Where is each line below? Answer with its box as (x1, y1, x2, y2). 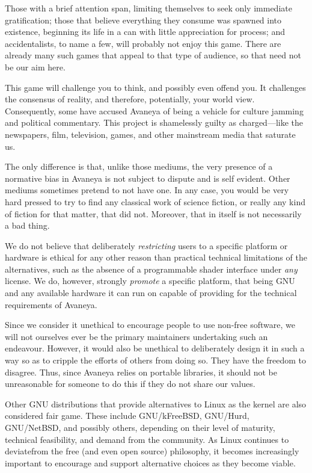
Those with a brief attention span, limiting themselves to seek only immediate (5, 2, 292, 14)
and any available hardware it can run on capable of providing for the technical (5, 286, 297, 299)
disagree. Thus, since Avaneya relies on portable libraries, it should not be (5, 365, 277, 378)
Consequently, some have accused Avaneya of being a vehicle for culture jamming (5, 104, 304, 117)
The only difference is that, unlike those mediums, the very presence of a (5, 160, 273, 173)
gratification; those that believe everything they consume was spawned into (5, 13, 282, 26)
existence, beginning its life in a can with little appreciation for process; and (5, 25, 285, 38)
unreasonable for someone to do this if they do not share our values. (5, 377, 255, 390)
